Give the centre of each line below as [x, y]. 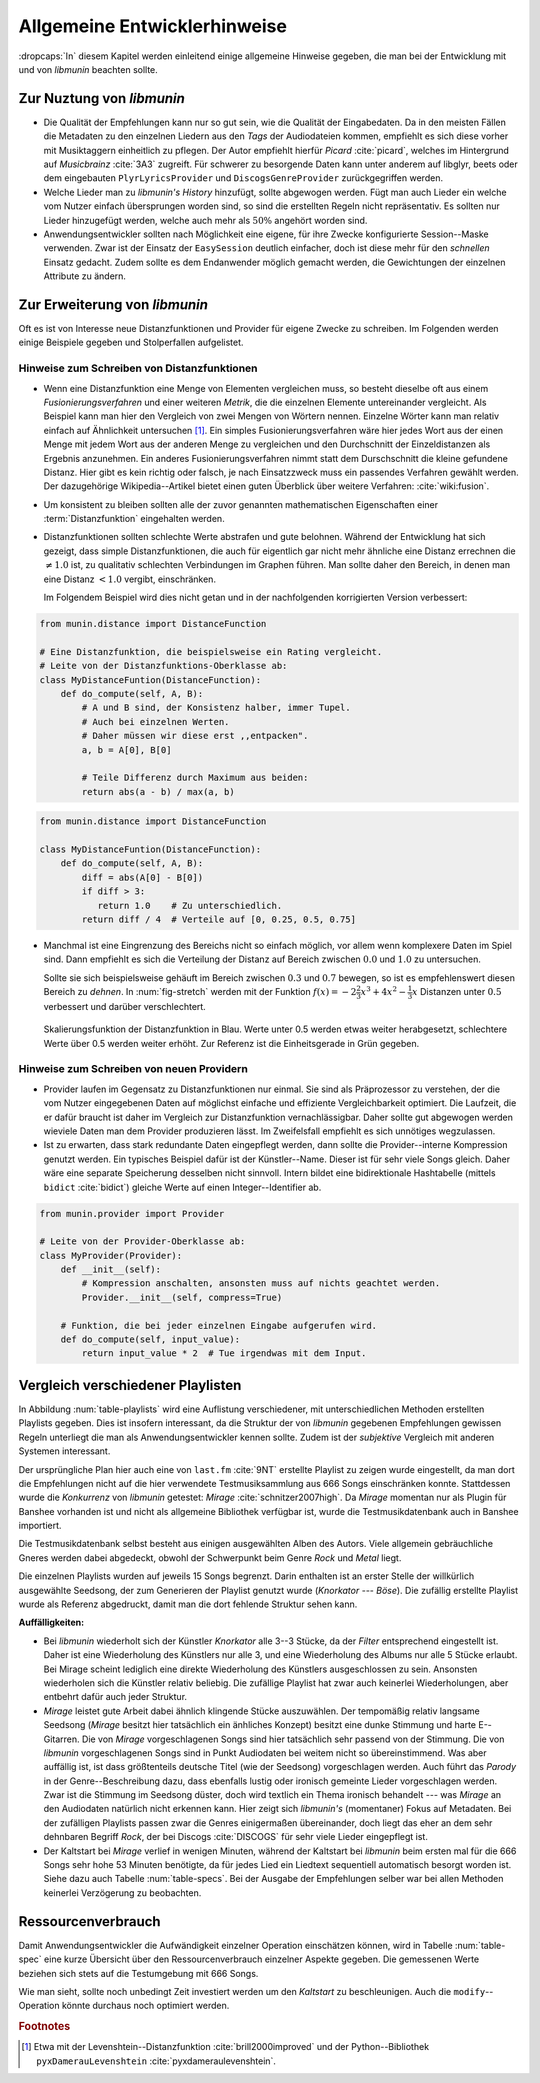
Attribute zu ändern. [85, 276]
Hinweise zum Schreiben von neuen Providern [133, 1069]
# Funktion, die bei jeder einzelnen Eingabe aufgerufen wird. [219, 1325]
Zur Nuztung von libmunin [101, 98]
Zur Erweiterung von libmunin [113, 304]
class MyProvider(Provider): [111, 1255]
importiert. [40, 1526]
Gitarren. [61, 1739]
